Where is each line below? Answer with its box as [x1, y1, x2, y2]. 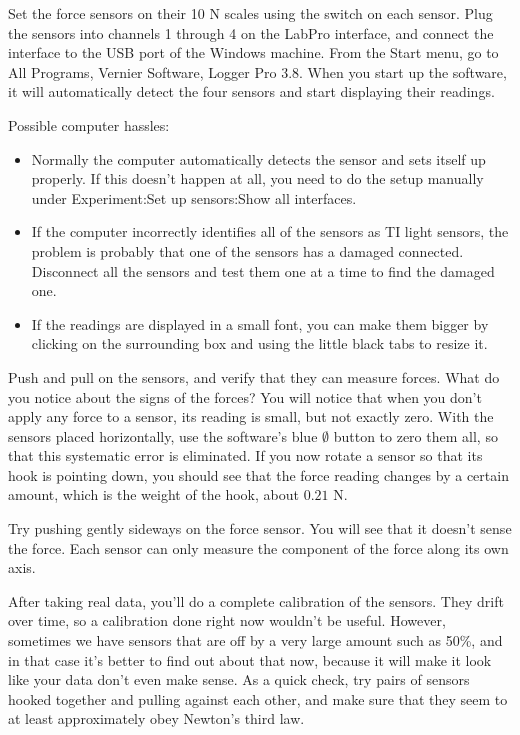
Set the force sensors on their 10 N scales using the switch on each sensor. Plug [8, 3, 493, 23]
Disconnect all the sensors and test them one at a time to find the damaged [31, 260, 495, 281]
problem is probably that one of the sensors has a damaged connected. [31, 240, 464, 261]
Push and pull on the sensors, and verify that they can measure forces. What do [8, 366, 500, 387]
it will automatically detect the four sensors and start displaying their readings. [8, 81, 495, 102]
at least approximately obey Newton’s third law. [8, 708, 305, 729]
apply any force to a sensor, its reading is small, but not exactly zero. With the [8, 406, 494, 427]
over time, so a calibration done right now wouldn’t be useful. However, [8, 610, 446, 631]
